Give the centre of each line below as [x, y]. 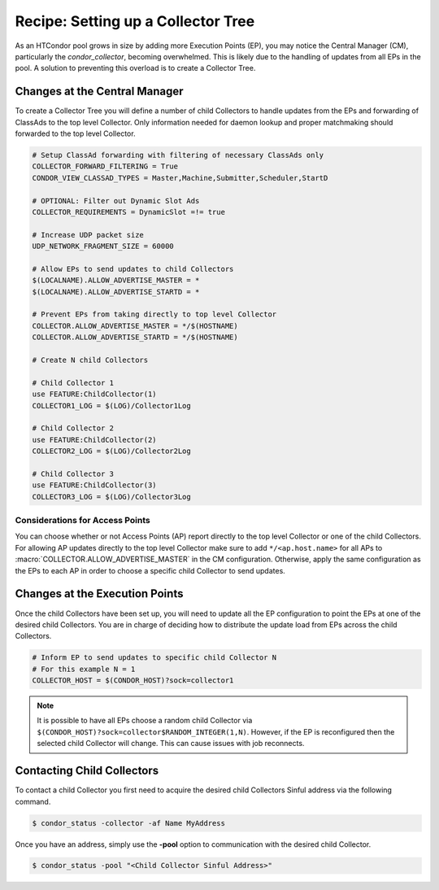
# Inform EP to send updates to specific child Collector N [154, 658]
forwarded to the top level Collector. [75, 133]
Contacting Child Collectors [87, 771]
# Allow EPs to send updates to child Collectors [133, 269]
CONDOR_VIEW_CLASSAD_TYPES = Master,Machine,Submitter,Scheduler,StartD [180, 178]
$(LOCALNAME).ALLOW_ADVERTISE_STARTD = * [116, 292]
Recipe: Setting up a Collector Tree [135, 21]
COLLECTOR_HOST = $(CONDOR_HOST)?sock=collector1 [133, 681]
